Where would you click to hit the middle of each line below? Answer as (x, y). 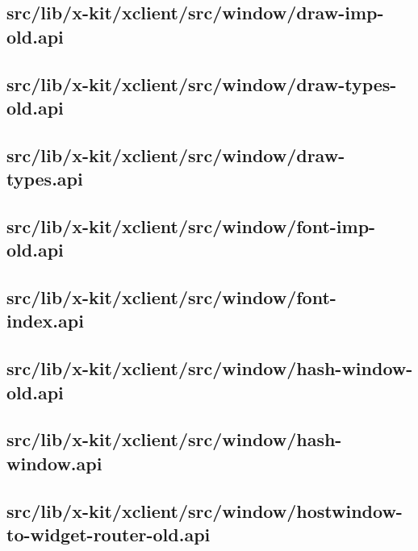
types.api (45, 179)
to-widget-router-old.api (109, 534)
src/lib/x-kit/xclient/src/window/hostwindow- (205, 510)
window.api (54, 463)
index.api (45, 321)
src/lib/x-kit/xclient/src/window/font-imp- (191, 225)
